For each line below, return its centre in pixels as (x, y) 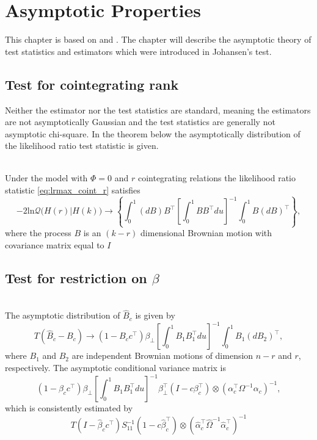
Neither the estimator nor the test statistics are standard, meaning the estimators (158, 110)
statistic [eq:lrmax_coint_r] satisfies (73, 190)
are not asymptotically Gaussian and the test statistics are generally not (140, 122)
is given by (155, 315)
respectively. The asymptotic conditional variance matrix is (116, 368)
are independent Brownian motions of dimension (162, 355)
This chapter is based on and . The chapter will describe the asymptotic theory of (158, 39)
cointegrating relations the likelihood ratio (217, 178)
